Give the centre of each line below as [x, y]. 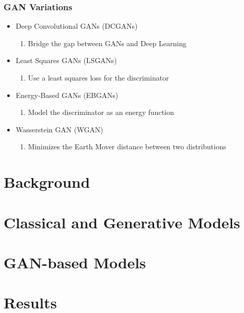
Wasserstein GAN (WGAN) [59, 129]
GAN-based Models [75, 262]
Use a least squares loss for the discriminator [98, 77]
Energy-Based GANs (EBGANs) [67, 95]
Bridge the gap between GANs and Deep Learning [107, 43]
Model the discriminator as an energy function [101, 112]
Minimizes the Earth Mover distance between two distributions [127, 146]
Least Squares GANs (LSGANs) [66, 60]
